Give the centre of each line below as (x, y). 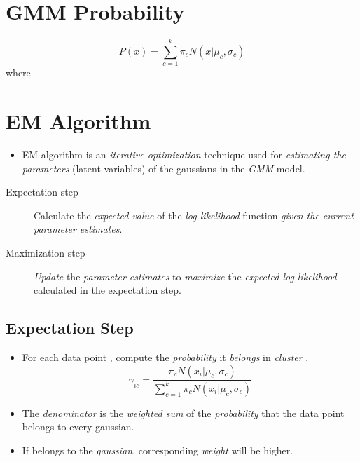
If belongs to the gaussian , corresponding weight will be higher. (158, 450)
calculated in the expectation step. (108, 290)
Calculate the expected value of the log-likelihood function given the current (194, 215)
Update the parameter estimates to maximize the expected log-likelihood (185, 276)
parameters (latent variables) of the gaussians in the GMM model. (164, 168)
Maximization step (46, 252)
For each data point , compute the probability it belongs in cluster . (165, 356)
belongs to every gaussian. (78, 427)
